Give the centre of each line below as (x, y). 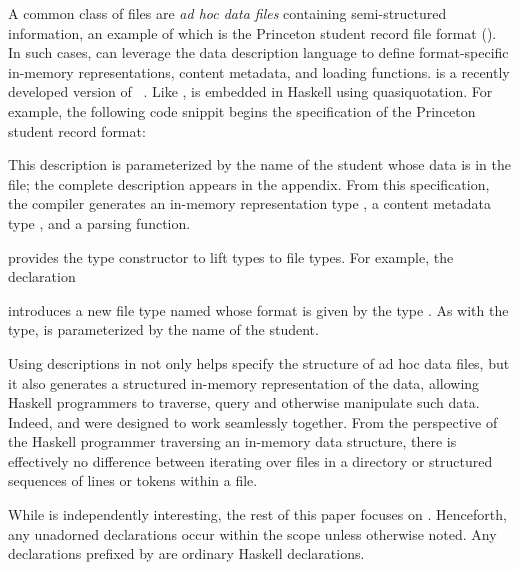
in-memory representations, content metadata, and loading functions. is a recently (259, 71)
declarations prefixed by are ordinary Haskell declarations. (186, 553)
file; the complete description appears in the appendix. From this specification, (249, 183)
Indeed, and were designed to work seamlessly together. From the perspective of (253, 421)
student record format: (77, 130)
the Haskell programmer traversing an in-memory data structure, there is (232, 441)
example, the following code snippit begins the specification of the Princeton (242, 110)
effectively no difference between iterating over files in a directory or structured (250, 460)
